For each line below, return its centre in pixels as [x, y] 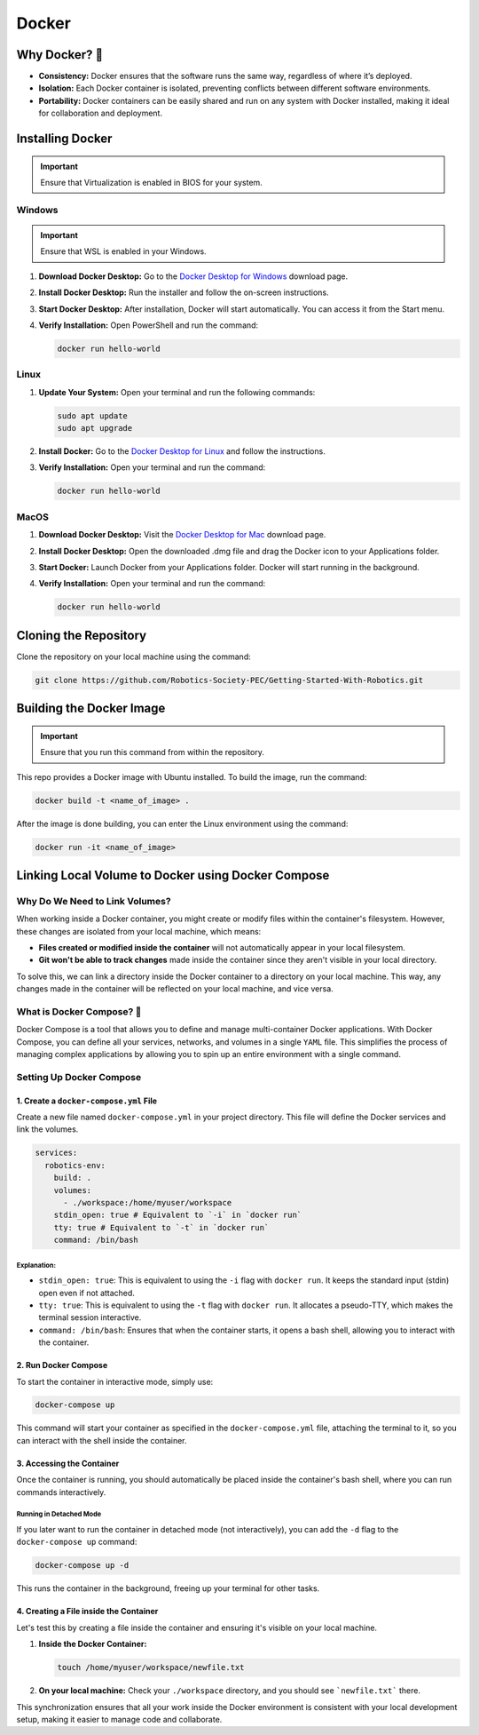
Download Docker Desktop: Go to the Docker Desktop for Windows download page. [193, 276]
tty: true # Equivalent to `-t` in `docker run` [161, 1227]
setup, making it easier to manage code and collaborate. [119, 1719]
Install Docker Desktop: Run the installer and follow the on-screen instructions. [184, 292]
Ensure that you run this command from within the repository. [153, 752]
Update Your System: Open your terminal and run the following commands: [177, 392]
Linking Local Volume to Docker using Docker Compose [173, 875]
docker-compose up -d [82, 1565]
